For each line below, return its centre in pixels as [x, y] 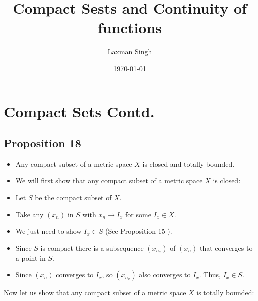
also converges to [165, 275]
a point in [31, 258]
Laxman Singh [130, 52]
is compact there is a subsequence [92, 248]
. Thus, [210, 275]
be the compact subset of [73, 198]
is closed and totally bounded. [189, 164]
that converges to [226, 248]
